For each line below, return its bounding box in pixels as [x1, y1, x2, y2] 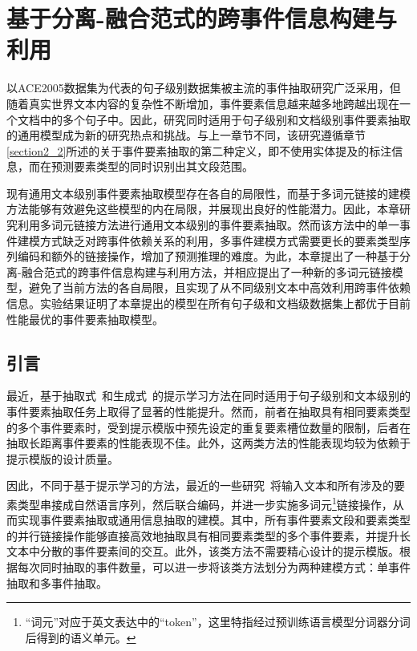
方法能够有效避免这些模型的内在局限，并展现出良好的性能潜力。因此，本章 [6, 200, 399, 217]
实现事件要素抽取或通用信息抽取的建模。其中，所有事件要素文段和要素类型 [17, 511, 411, 528]
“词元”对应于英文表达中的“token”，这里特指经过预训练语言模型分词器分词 [25, 613, 411, 630]
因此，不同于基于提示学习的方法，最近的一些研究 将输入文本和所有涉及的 [6, 477, 394, 494]
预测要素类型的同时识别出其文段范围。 [51, 158, 253, 175]
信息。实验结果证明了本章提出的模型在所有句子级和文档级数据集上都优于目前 [6, 295, 411, 312]
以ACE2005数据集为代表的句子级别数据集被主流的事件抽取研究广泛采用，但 [6, 79, 401, 96]
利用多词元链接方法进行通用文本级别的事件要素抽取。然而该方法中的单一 [17, 216, 399, 233]
